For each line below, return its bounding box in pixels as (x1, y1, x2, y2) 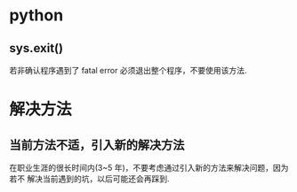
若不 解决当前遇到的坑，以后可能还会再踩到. (9, 173, 170, 184)
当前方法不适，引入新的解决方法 (9, 137, 185, 152)
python (9, 5, 64, 26)
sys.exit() (9, 41, 64, 56)
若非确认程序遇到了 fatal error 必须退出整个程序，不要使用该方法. (9, 65, 247, 75)
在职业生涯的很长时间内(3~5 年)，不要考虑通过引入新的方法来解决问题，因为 (9, 163, 289, 173)
